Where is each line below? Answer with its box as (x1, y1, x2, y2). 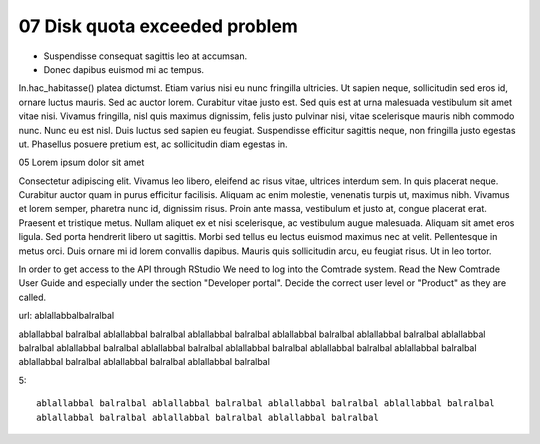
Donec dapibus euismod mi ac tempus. (43, 63, 205, 75)
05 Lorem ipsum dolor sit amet (18, 156, 145, 169)
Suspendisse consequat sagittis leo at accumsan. (43, 50, 248, 62)
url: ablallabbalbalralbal (18, 310, 115, 322)
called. (18, 291, 47, 303)
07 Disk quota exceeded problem (18, 15, 299, 37)
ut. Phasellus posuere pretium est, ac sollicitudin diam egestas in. (18, 138, 289, 150)
